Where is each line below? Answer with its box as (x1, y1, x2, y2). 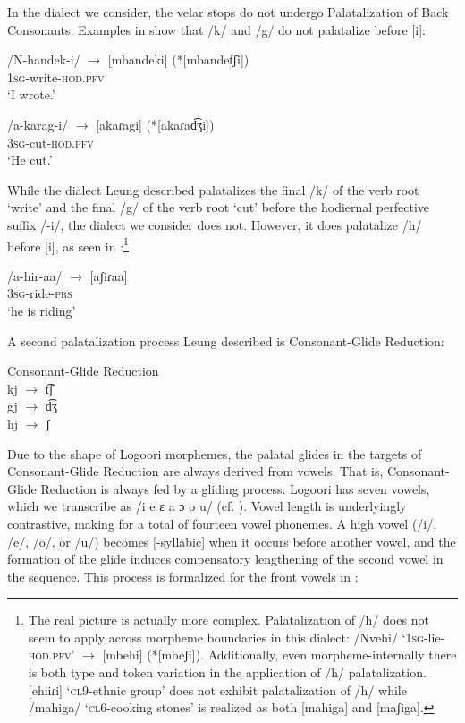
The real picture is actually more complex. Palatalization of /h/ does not (28, 610, 429, 629)
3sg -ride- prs (7, 284, 72, 302)
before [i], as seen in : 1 (7, 234, 129, 255)
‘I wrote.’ (7, 85, 55, 104)
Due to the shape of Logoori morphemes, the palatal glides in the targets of (7, 444, 422, 463)
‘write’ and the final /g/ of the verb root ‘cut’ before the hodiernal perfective (7, 198, 429, 217)
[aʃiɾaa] (89, 266, 128, 285)
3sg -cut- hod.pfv (7, 132, 94, 151)
